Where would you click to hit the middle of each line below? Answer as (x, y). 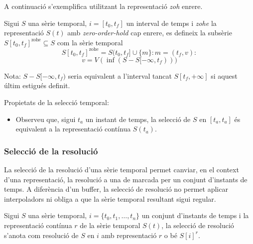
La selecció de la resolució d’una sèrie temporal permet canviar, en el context (122, 170)
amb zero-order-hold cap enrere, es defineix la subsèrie (150, 33)
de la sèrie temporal (110, 225)
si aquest (224, 75)
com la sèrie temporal (90, 42)
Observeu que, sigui (46, 119)
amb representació (129, 235)
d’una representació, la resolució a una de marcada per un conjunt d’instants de (126, 179)
